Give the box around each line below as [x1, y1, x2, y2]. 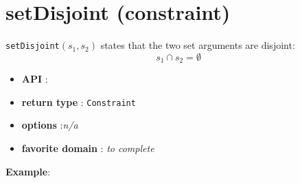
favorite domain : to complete [21, 141, 154, 155]
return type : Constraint [21, 94, 136, 109]
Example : [5, 164, 51, 178]
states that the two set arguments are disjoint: [100, 38, 295, 52]
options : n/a [21, 118, 78, 132]
